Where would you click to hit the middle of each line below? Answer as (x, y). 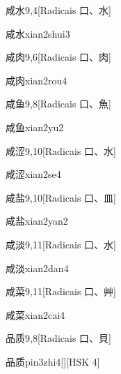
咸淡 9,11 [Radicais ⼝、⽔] (61, 244)
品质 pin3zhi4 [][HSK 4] (53, 361)
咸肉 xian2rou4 (37, 80)
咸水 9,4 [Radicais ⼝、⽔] (58, 10)
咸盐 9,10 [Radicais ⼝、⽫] (61, 197)
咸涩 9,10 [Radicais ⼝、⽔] (61, 150)
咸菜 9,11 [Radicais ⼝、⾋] (61, 291)
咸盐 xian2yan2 (37, 221)
